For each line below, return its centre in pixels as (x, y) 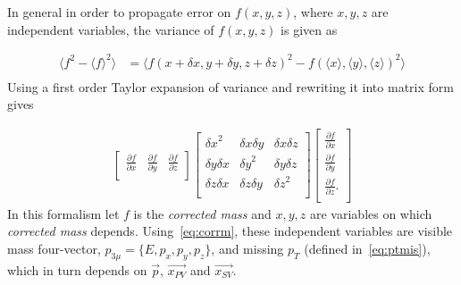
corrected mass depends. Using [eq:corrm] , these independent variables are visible (230, 231)
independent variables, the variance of (111, 29)
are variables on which (371, 213)
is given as (309, 29)
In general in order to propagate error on (119, 12)
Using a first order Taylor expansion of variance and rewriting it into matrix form (230, 86)
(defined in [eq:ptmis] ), (367, 248)
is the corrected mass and (202, 213)
